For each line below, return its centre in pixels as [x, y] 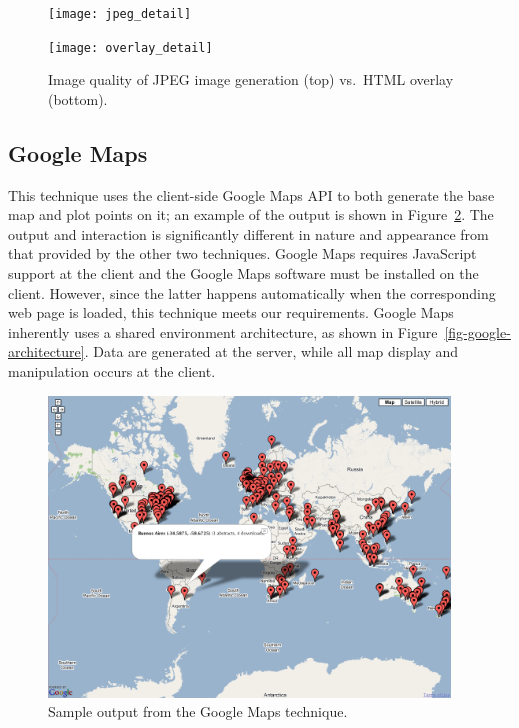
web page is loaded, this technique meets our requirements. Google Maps [231, 312]
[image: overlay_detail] [130, 47]
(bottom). [78, 98]
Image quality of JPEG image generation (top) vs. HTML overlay [251, 79]
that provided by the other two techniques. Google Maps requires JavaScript [242, 253]
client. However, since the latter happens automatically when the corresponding [252, 292]
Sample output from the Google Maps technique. [198, 711]
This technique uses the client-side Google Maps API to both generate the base [251, 194]
